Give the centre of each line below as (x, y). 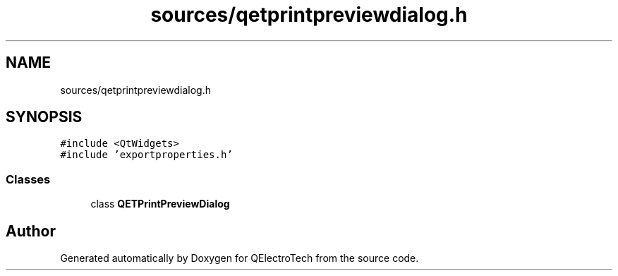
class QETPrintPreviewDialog (160, 204)
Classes (28, 179)
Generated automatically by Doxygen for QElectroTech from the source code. (240, 258)
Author (31, 231)
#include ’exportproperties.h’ (146, 155)
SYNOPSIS (44, 117)
